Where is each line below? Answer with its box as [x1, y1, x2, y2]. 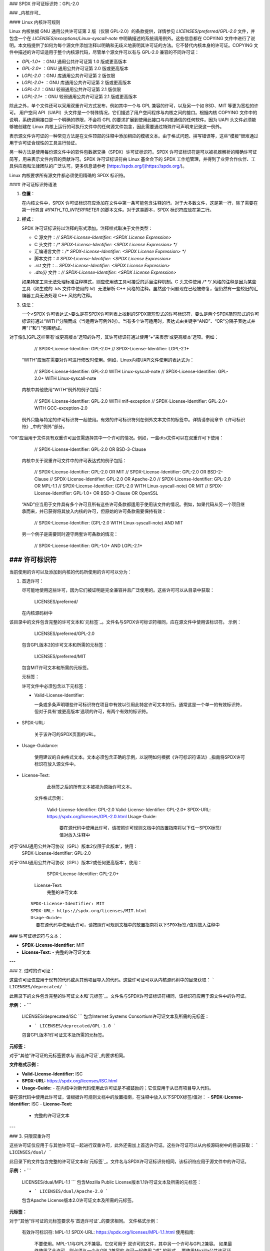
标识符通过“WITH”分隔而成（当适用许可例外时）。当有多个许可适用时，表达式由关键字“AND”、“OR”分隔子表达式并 [21, 318, 256, 324]
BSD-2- [207, 469, 223, 475]
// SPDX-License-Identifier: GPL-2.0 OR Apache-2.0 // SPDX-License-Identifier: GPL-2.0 [49, 476, 231, 482]
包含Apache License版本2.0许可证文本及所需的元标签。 [21, 1197, 136, 1203]
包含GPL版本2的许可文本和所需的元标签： [21, 642, 107, 648]
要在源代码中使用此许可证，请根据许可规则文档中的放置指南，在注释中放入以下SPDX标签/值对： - [9, 1094, 210, 1100]
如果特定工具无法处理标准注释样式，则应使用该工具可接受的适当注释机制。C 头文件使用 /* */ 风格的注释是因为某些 [21, 278, 257, 285]
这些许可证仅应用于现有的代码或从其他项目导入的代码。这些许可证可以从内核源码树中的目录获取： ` [9, 976, 215, 983]
